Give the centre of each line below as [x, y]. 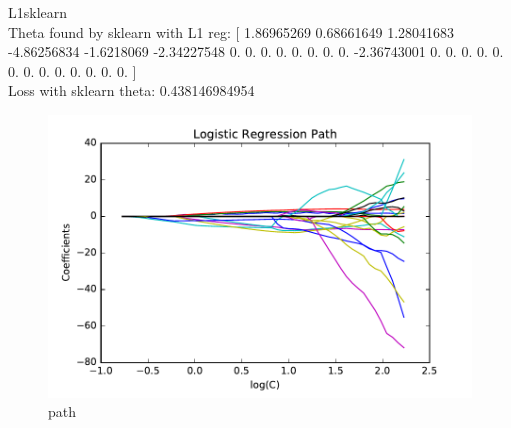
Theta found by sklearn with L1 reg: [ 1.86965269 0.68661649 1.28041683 [231, 31]
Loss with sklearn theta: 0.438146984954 [131, 90]
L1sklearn [38, 12]
